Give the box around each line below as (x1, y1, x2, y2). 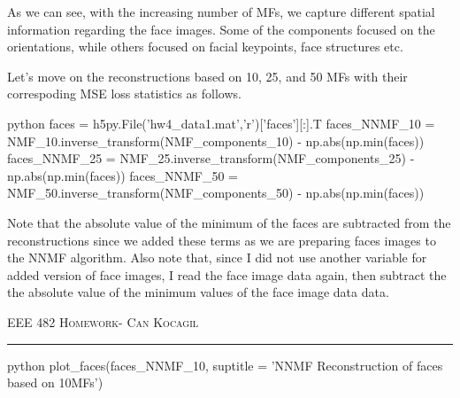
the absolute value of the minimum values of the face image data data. (7, 283, 389, 301)
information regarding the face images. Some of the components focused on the (7, 20, 435, 38)
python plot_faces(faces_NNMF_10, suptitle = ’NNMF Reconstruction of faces (7, 355, 443, 374)
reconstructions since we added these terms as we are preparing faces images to (7, 230, 436, 249)
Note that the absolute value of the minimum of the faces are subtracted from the (7, 213, 451, 231)
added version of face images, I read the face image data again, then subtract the (7, 265, 447, 284)
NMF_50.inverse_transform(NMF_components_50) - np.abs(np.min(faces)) (7, 183, 425, 202)
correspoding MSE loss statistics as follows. (7, 84, 241, 103)
